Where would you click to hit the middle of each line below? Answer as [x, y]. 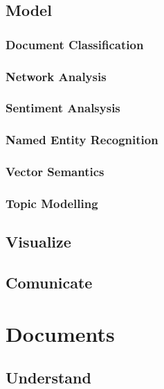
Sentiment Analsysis [63, 108]
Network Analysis [56, 76]
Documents [60, 333]
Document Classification [75, 44]
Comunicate [49, 283]
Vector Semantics [55, 172]
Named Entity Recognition [82, 140]
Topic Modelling [52, 203]
